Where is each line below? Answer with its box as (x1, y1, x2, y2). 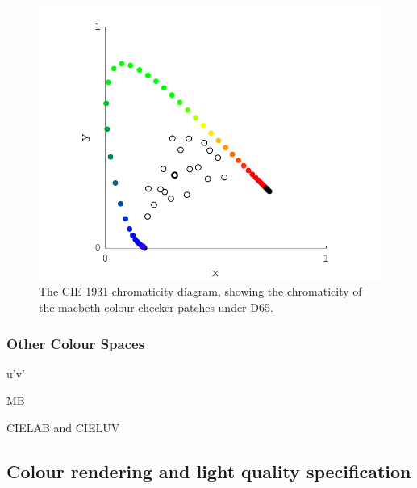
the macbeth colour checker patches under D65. (39, 299, 273, 316)
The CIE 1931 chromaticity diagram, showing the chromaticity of (39, 283, 362, 300)
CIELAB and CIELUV (6, 419, 120, 436)
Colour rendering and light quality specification (6, 459, 411, 484)
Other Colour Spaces (6, 333, 145, 353)
